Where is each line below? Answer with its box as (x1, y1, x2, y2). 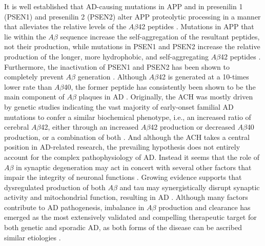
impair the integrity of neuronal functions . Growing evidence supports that (4, 172, 242, 182)
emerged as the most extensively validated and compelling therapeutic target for (4, 212, 257, 222)
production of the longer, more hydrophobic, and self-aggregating (4, 51, 209, 61)
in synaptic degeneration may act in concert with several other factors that (16, 161, 252, 172)
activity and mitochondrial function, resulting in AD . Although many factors (4, 192, 248, 202)
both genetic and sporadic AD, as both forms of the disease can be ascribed (4, 222, 242, 233)
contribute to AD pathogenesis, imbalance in (4, 201, 145, 212)
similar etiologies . (4, 232, 61, 242)
